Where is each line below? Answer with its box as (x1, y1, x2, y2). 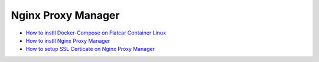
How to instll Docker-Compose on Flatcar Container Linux (25, 29, 167, 36)
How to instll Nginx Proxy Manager (25, 37, 110, 44)
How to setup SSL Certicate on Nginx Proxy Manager (25, 46, 155, 53)
